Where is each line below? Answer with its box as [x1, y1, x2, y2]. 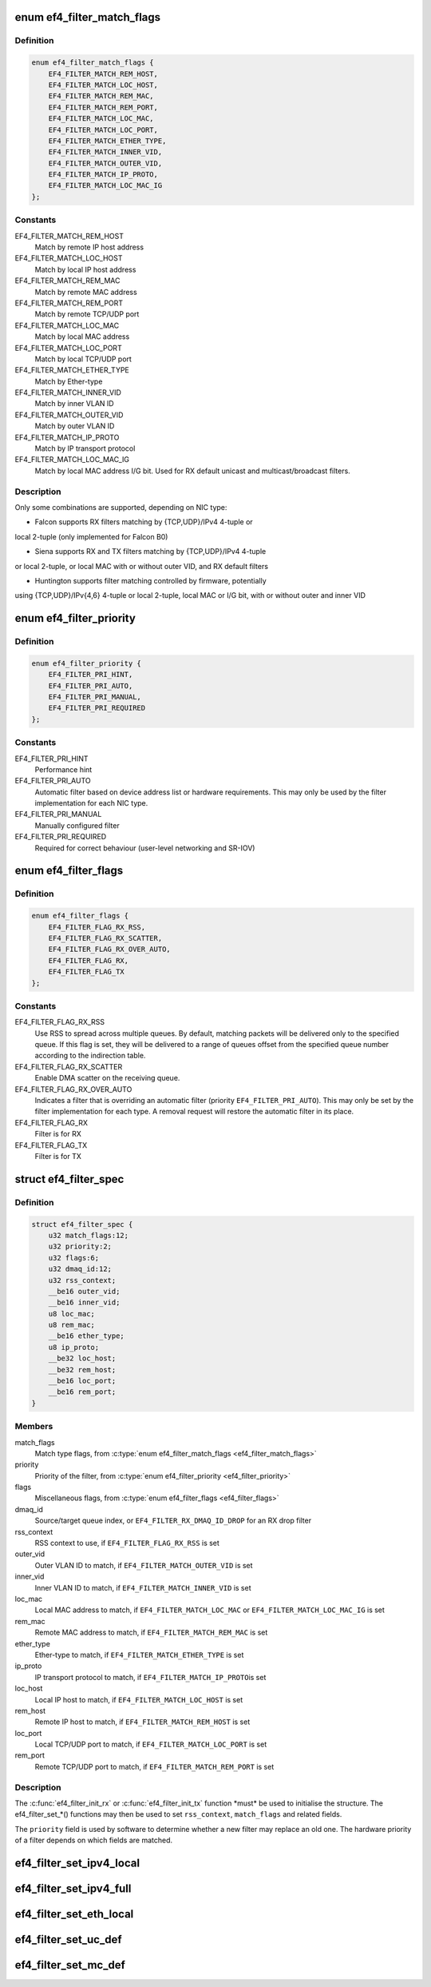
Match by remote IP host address [34, 242, 144, 252]
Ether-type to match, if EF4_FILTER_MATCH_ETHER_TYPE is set [34, 1650, 244, 1659]
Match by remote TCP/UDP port [34, 309, 140, 319]
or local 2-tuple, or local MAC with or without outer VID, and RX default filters [14, 561, 269, 571]
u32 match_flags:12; [48, 1231, 129, 1240]
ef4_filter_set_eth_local [14, 1907, 134, 1921]
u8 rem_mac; [48, 1320, 96, 1330]
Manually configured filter [34, 820, 120, 830]
